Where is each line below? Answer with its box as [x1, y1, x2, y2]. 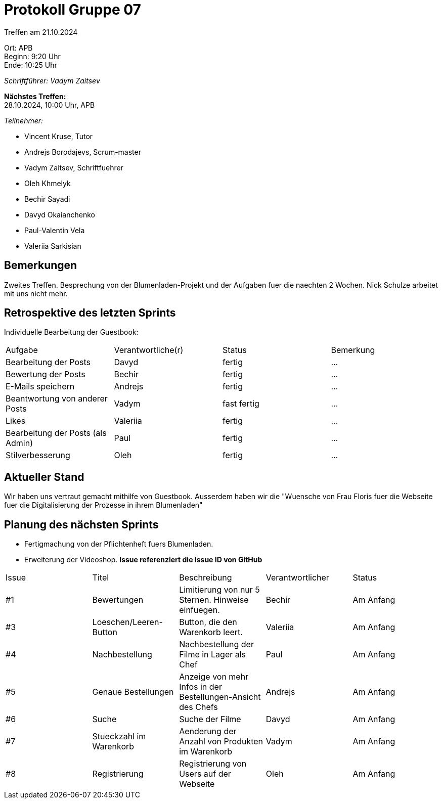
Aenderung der [179, 726, 237, 737]
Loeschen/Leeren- [92, 617, 163, 628]
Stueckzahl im [92, 731, 146, 742]
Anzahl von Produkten [179, 736, 263, 747]
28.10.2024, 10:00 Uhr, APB [4, 100, 95, 109]
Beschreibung [179, 572, 232, 583]
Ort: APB [4, 43, 33, 52]
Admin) [6, 438, 33, 449]
